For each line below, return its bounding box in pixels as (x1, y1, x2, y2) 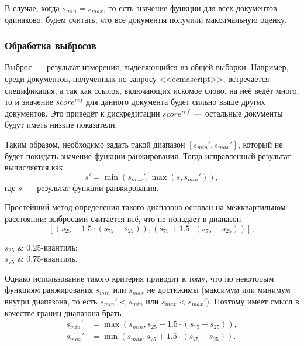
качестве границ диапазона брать (5, 306, 122, 318)
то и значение (5, 95, 53, 108)
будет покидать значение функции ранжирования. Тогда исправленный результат (5, 149, 291, 162)
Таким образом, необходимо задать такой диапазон (5, 138, 185, 150)
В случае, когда (5, 2, 60, 13)
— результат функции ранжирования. (26, 181, 159, 193)
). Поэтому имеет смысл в (206, 294, 299, 307)
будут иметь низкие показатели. (5, 118, 118, 131)
